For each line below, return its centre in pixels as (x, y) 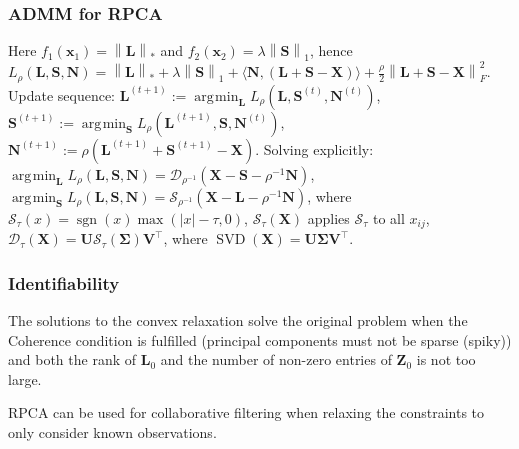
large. (25, 378)
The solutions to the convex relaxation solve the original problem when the (238, 319)
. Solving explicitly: (314, 148)
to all (388, 217)
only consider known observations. (112, 431)
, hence (331, 50)
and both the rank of (72, 359)
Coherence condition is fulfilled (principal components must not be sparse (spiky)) (260, 339)
